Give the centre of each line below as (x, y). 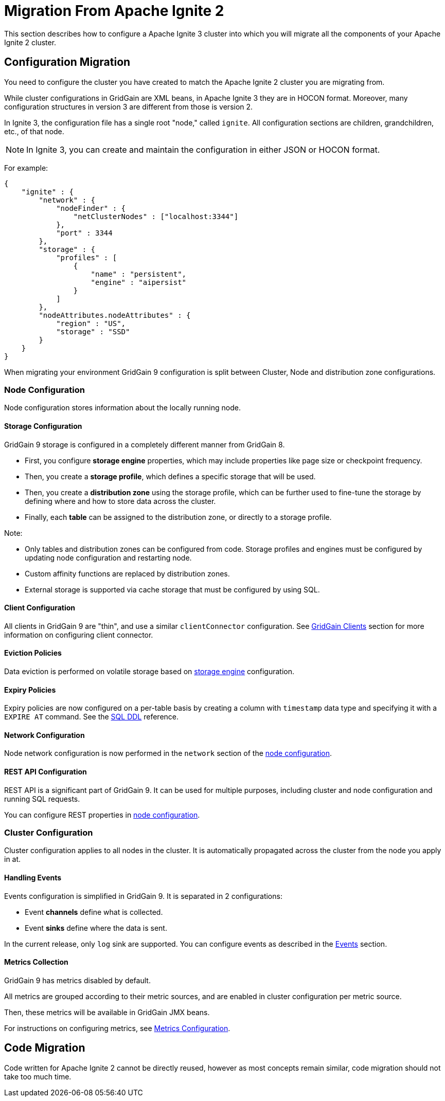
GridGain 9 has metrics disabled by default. (77, 980)
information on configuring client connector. (79, 635)
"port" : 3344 (84, 233)
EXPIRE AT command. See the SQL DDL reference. (92, 717)
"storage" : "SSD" (93, 331)
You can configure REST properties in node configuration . (102, 815)
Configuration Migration (67, 62)
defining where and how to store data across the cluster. (120, 501)
